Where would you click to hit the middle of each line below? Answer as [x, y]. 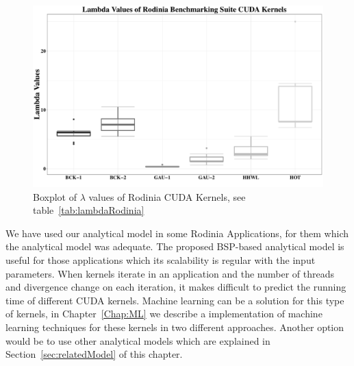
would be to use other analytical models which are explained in [138, 340]
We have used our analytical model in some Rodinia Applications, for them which [177, 233]
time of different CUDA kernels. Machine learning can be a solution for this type [175, 300]
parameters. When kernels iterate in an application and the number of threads [170, 273]
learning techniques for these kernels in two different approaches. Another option [175, 327]
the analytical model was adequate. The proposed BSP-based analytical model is [175, 246]
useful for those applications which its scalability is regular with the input [161, 259]
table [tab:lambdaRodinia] [89, 210]
